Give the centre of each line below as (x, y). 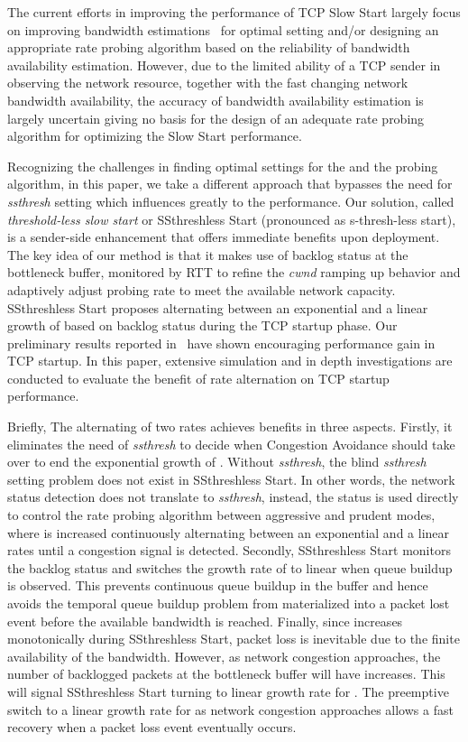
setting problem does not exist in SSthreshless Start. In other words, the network (231, 479)
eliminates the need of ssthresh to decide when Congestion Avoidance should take (231, 444)
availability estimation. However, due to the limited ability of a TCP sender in (224, 65)
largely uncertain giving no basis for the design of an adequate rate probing (216, 118)
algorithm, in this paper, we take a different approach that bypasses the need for (230, 184)
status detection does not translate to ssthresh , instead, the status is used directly (233, 497)
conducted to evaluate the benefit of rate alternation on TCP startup (198, 378)
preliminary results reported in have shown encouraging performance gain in (221, 343)
